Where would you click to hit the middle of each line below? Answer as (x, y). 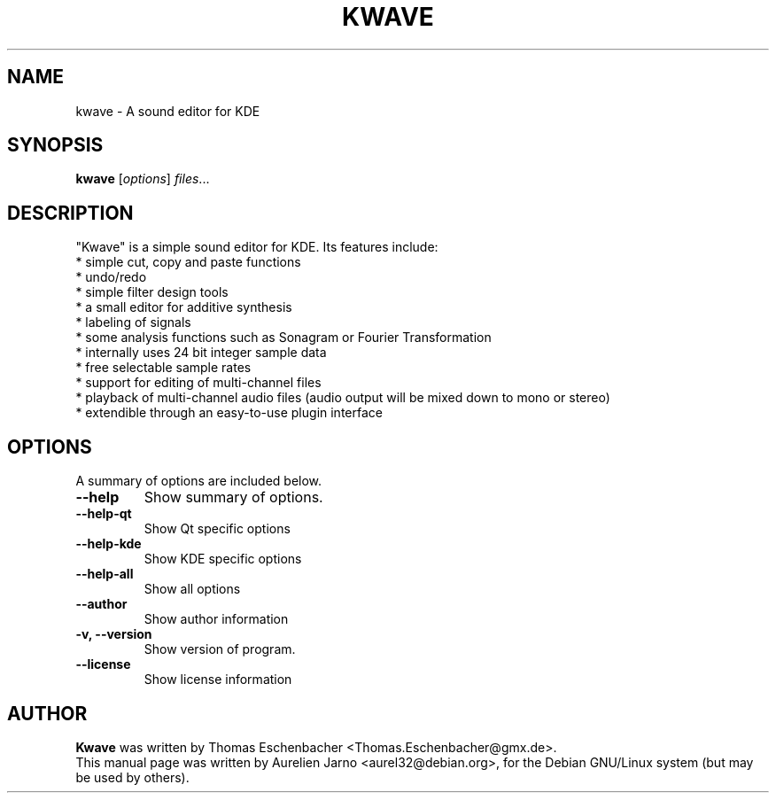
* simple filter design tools (152, 292)
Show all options (192, 589)
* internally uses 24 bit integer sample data (201, 353)
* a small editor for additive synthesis (184, 307)
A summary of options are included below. (199, 481)
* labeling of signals (133, 322)
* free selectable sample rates (163, 368)
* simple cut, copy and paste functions (188, 262)
